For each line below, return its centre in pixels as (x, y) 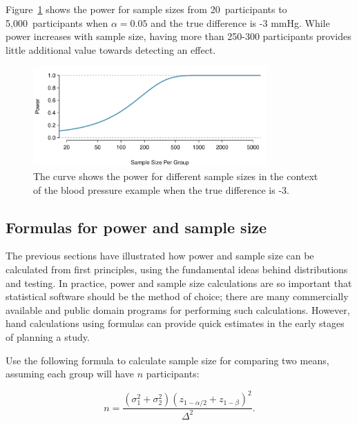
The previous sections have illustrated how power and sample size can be (160, 256)
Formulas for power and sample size (136, 227)
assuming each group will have (70, 374)
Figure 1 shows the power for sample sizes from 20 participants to (146, 9)
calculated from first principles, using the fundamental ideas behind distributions (177, 269)
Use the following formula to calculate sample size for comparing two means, (167, 360)
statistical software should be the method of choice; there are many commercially (177, 296)
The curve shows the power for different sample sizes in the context (176, 176)
